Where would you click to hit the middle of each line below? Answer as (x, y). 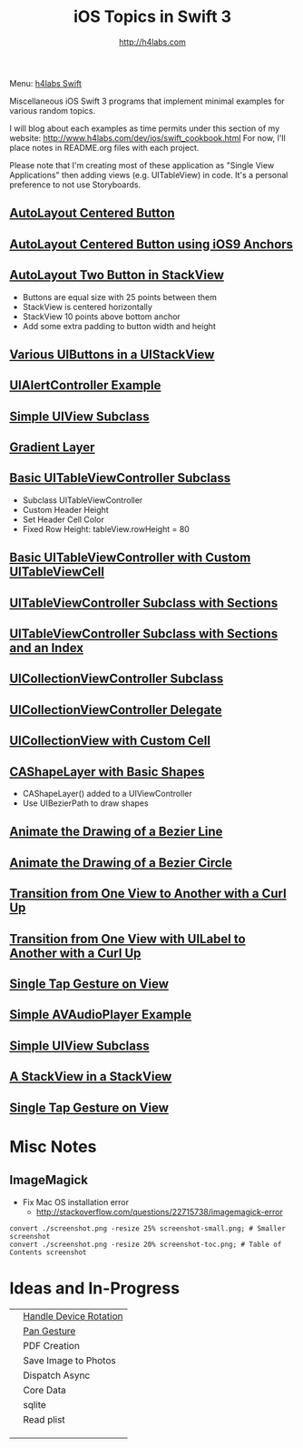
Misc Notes (53, 1146)
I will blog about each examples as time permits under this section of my (145, 128)
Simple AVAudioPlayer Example (101, 1015)
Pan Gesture (49, 1331)
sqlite (35, 1404)
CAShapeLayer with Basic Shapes (107, 772)
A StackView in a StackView (91, 1076)
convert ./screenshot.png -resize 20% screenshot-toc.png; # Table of (146, 1244)
